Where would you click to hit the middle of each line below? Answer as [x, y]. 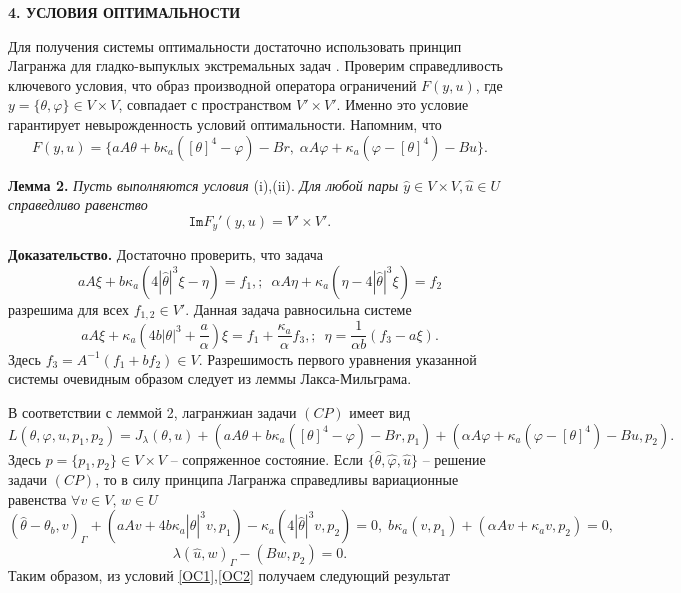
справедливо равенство [78, 204]
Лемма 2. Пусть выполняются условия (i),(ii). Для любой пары [203, 184]
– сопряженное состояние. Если [267, 458]
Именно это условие [407, 104]
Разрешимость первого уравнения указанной [342, 358]
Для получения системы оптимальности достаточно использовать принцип [235, 45]
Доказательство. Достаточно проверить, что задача [166, 254]
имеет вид [380, 411]
